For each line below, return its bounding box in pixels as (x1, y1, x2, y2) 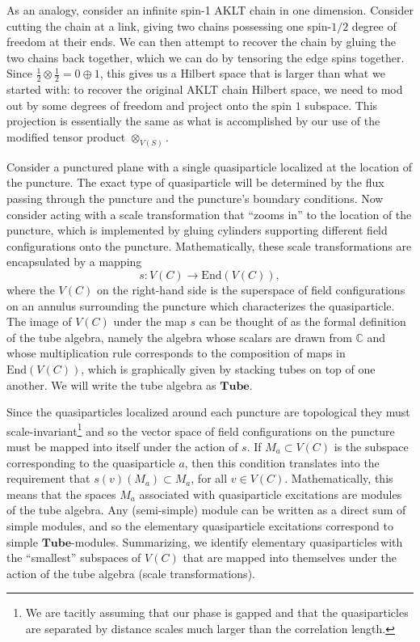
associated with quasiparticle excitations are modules (139, 485, 402, 502)
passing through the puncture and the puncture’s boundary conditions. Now (6, 190, 384, 207)
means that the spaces (6, 485, 116, 502)
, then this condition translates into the (184, 454, 380, 471)
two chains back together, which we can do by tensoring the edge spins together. (6, 49, 405, 65)
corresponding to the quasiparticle (6, 454, 175, 471)
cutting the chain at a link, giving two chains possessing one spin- (6, 17, 332, 34)
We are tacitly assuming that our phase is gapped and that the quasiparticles (25, 604, 409, 621)
